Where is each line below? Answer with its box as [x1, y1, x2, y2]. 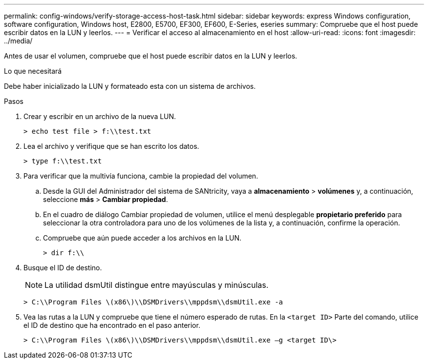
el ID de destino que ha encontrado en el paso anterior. [23, 321, 200, 329]
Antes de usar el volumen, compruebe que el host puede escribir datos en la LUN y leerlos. [4, 52, 298, 60]
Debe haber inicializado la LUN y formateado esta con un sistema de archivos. [4, 82, 256, 90]
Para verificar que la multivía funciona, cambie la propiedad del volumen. [23, 172, 258, 180]
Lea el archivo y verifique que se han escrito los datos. [23, 142, 199, 150]
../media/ [4, 37, 33, 45]
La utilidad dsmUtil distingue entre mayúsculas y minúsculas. [44, 280, 269, 290]
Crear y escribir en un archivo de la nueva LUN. [23, 112, 176, 121]
